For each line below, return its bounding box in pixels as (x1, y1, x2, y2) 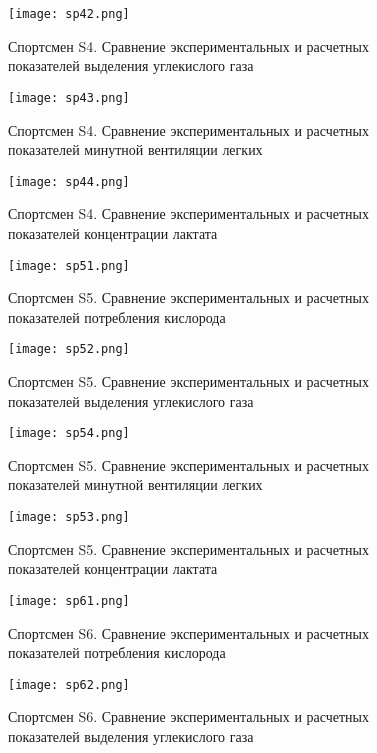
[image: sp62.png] (8, 677, 130, 692)
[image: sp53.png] (8, 510, 130, 525)
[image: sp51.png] (8, 258, 130, 273)
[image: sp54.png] (8, 426, 130, 441)
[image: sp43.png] (8, 90, 130, 105)
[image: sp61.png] (8, 593, 130, 608)
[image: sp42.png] (8, 7, 130, 21)
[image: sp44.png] (8, 174, 130, 189)
